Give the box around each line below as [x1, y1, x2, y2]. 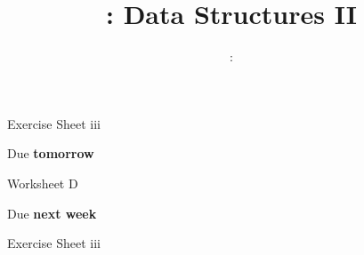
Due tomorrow [7, 144, 94, 163]
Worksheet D [7, 173, 78, 192]
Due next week [7, 203, 97, 222]
